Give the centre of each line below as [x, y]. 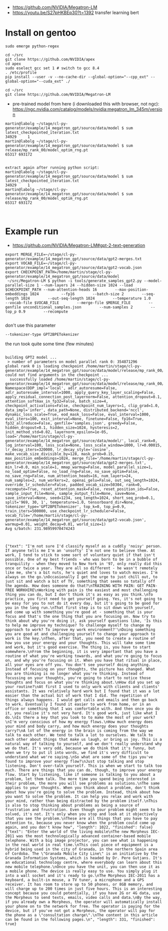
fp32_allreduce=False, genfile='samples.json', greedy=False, [71, 423]
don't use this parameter [30, 325]
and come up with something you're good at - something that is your [79, 612]
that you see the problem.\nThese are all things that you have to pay [81, 818]
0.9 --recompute [43, 311]
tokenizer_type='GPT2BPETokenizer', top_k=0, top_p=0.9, [66, 506]
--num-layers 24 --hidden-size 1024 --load [87, 285]
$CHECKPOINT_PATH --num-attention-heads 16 [51, 290]
